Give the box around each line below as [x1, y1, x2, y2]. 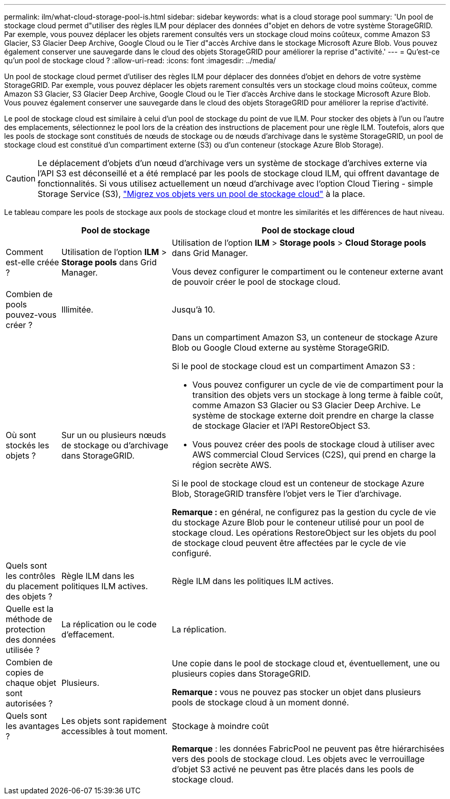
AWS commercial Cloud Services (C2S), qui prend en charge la [192, 449, 436, 460]
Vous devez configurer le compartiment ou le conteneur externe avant [172, 266, 443, 277]
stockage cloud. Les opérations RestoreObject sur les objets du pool [172, 528, 436, 538]
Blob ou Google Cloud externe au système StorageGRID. [172, 342, 389, 353]
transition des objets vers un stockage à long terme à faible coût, [192, 390, 443, 400]
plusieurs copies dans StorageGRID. [172, 668, 311, 679]
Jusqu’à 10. [172, 304, 215, 315]
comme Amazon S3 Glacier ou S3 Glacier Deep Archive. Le [192, 400, 421, 410]
